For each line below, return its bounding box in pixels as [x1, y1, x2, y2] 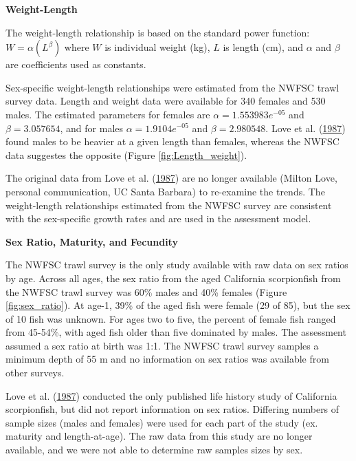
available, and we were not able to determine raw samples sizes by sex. [5, 442, 303, 457]
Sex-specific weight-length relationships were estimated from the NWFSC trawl [5, 80, 340, 94]
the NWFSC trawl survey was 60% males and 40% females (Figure [5, 284, 287, 299]
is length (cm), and [223, 40, 304, 54]
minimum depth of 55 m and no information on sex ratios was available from [5, 352, 329, 366]
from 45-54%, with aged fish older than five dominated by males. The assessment [5, 325, 346, 339]
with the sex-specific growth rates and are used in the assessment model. [5, 211, 311, 226]
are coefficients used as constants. [5, 57, 146, 72]
